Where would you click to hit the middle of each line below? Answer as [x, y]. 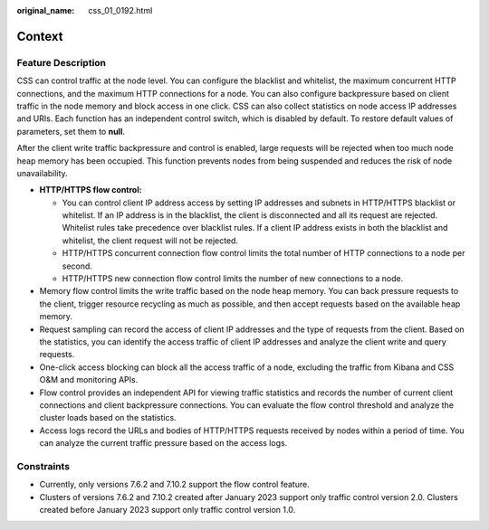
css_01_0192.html [120, 10]
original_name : [46, 10]
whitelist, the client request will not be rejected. [150, 241]
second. [77, 266]
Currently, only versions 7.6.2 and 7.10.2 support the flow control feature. [174, 485]
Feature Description [62, 62]
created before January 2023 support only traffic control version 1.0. [168, 510]
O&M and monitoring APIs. [89, 380]
